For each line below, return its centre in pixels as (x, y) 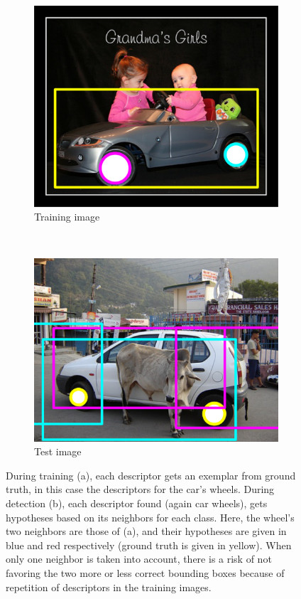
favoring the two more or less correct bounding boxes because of (145, 572)
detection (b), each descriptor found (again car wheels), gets (137, 503)
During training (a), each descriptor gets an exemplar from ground (151, 475)
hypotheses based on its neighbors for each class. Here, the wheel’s (150, 517)
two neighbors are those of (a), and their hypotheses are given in (146, 531)
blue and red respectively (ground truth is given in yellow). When (149, 545)
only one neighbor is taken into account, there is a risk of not (139, 559)
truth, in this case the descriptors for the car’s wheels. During (140, 489)
